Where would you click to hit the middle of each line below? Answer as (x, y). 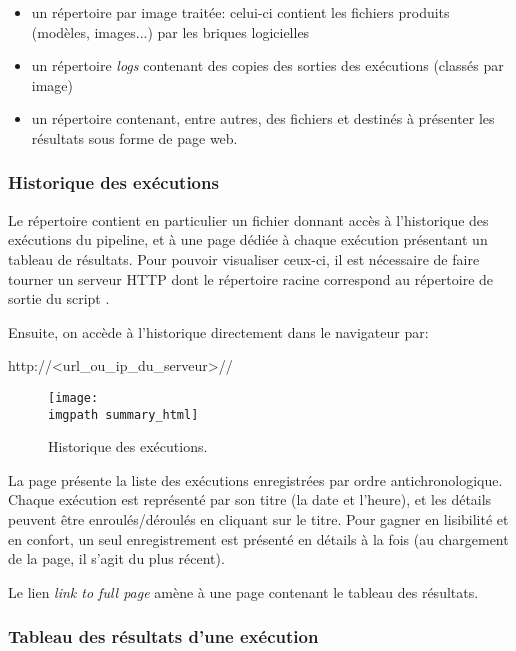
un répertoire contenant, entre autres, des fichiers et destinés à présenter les (263, 118)
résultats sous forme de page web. (134, 137)
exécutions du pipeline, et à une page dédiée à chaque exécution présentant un (248, 239)
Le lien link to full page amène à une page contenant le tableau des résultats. (243, 591)
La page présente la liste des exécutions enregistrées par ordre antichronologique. (255, 479)
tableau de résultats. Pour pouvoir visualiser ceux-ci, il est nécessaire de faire (244, 258)
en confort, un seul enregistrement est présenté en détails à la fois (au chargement (258, 538)
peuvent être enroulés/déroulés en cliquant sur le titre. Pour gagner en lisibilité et (258, 519)
